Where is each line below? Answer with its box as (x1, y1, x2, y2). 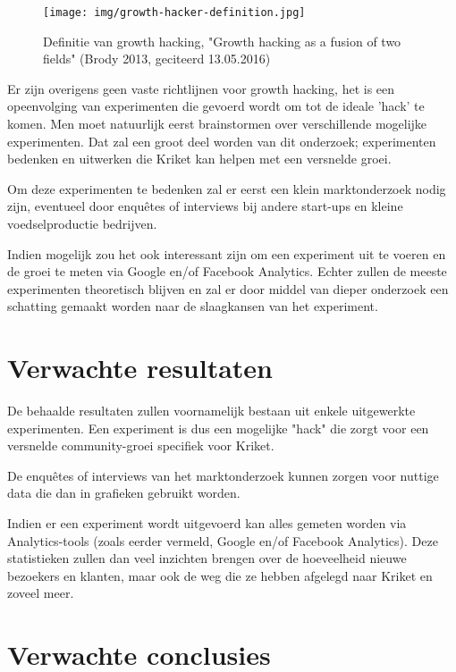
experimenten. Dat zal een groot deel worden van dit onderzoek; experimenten (7, 131, 436, 150)
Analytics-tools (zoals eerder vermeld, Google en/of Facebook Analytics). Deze (7, 531, 438, 550)
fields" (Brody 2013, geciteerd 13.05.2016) (43, 49, 271, 68)
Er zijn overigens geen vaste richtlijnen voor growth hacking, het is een (7, 79, 395, 97)
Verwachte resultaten (7, 349, 273, 386)
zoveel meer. (7, 584, 74, 602)
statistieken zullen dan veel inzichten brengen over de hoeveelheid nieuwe (7, 549, 407, 567)
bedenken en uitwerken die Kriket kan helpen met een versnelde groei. (7, 149, 392, 168)
